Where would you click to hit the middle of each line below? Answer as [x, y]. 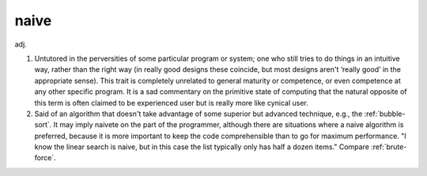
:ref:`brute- [389, 147]
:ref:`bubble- [385, 114]
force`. [45, 158]
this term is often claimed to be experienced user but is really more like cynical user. [171, 103]
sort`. [43, 125]
